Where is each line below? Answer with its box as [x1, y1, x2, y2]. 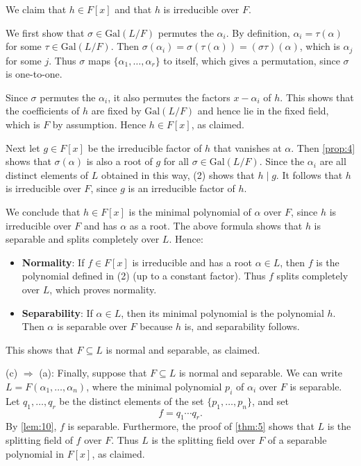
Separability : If [22, 305, 93, 320]
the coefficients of [6, 103, 80, 118]
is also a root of [86, 154, 153, 169]
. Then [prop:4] [291, 140, 355, 155]
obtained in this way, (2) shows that [101, 167, 255, 182]
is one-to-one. [6, 67, 62, 81]
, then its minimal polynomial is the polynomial [121, 305, 324, 320]
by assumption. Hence [52, 117, 146, 132]
